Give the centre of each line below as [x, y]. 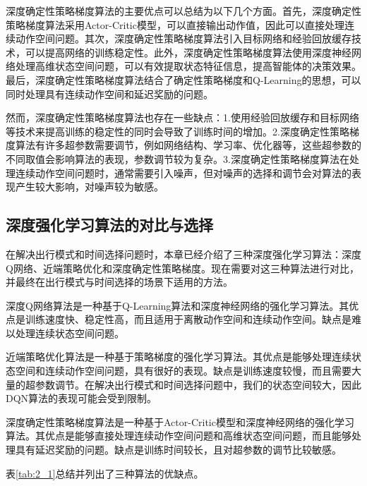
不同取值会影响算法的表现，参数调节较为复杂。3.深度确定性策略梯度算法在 [178, 158]
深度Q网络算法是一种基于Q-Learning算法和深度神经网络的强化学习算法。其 [178, 305]
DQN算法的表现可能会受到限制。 [82, 398]
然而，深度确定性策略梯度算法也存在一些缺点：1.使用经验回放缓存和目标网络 [182, 117]
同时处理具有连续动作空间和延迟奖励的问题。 [109, 93]
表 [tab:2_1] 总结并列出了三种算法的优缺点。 [105, 473]
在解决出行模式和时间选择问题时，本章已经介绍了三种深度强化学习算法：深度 [183, 254]
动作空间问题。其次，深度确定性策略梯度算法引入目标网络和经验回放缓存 [183, 38]
